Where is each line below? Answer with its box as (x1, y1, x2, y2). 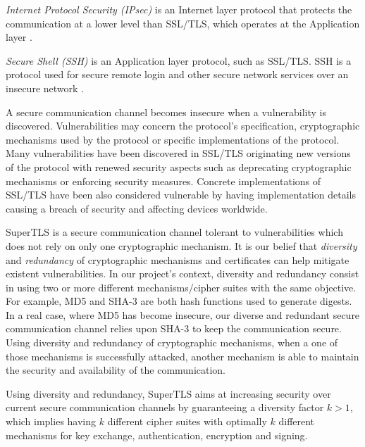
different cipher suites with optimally (107, 414, 267, 429)
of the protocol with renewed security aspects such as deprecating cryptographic (6, 159, 352, 174)
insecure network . (6, 80, 84, 95)
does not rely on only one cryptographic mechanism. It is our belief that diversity (6, 238, 357, 253)
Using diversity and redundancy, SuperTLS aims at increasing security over (6, 386, 331, 401)
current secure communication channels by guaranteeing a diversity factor (6, 400, 324, 415)
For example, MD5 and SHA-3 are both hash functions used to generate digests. (6, 294, 352, 308)
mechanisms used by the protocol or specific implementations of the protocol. (6, 132, 340, 146)
